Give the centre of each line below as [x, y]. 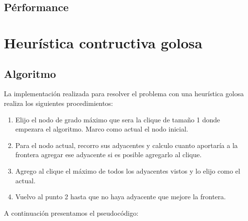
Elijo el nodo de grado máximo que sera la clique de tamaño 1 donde [118, 119]
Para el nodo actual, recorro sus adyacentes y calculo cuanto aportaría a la [126, 145]
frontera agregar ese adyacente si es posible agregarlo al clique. [108, 155]
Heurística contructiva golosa [103, 42]
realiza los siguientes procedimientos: [58, 103]
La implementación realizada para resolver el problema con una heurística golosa [124, 94]
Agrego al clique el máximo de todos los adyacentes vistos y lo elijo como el [128, 170]
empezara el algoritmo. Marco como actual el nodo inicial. [102, 129]
